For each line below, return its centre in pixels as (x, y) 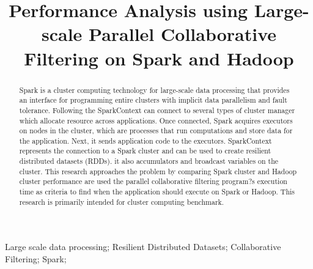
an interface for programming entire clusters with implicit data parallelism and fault (153, 100)
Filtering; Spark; (36, 259)
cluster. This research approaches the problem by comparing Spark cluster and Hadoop (158, 171)
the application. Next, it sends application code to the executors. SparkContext (145, 140)
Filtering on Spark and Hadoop (159, 58)
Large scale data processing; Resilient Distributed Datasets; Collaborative (143, 247)
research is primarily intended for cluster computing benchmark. (122, 201)
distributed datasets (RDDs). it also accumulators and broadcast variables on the (149, 161)
